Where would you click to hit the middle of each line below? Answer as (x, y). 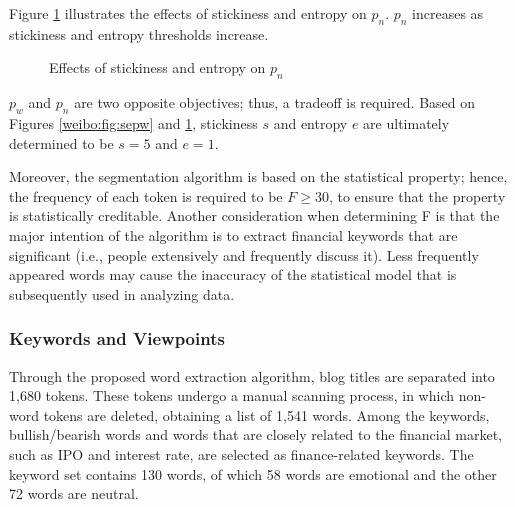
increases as (448, 13)
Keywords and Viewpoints (117, 338)
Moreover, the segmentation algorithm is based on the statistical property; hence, (258, 176)
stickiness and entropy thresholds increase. (139, 33)
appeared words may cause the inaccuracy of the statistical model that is (233, 274)
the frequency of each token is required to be (146, 195)
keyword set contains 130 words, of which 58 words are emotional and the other (253, 473)
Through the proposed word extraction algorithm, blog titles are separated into (252, 375)
